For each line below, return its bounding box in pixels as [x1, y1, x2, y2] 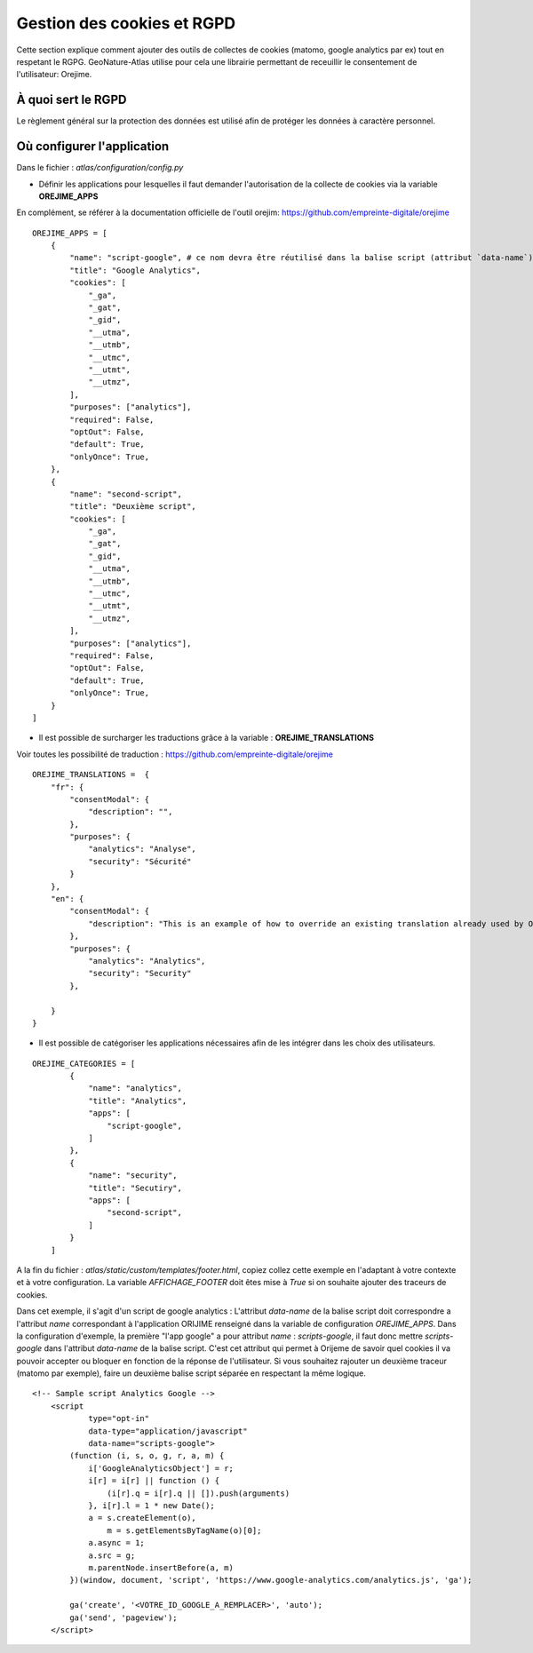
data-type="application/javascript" [88, 1426, 248, 1436]
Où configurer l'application [16, 139, 170, 155]
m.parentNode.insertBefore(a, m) [88, 1562, 235, 1572]
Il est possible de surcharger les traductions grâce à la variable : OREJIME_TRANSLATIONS [38, 733, 375, 743]
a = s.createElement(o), [88, 1513, 197, 1523]
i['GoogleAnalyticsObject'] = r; [88, 1463, 235, 1474]
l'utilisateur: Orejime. [16, 69, 92, 80]
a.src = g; [88, 1550, 136, 1561]
